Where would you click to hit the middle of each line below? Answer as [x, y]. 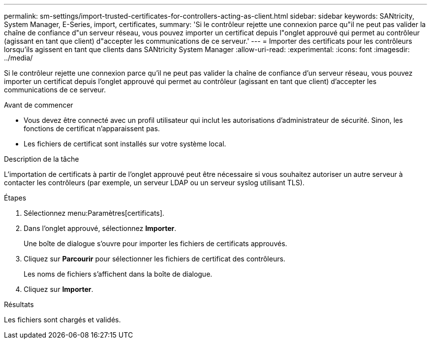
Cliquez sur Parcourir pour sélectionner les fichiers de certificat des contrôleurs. [154, 259]
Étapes [15, 198]
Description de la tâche [42, 159]
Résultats [19, 304]
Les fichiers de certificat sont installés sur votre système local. [125, 144]
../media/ [18, 58]
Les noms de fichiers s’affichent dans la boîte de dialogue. [118, 274]
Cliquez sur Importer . [59, 289]
